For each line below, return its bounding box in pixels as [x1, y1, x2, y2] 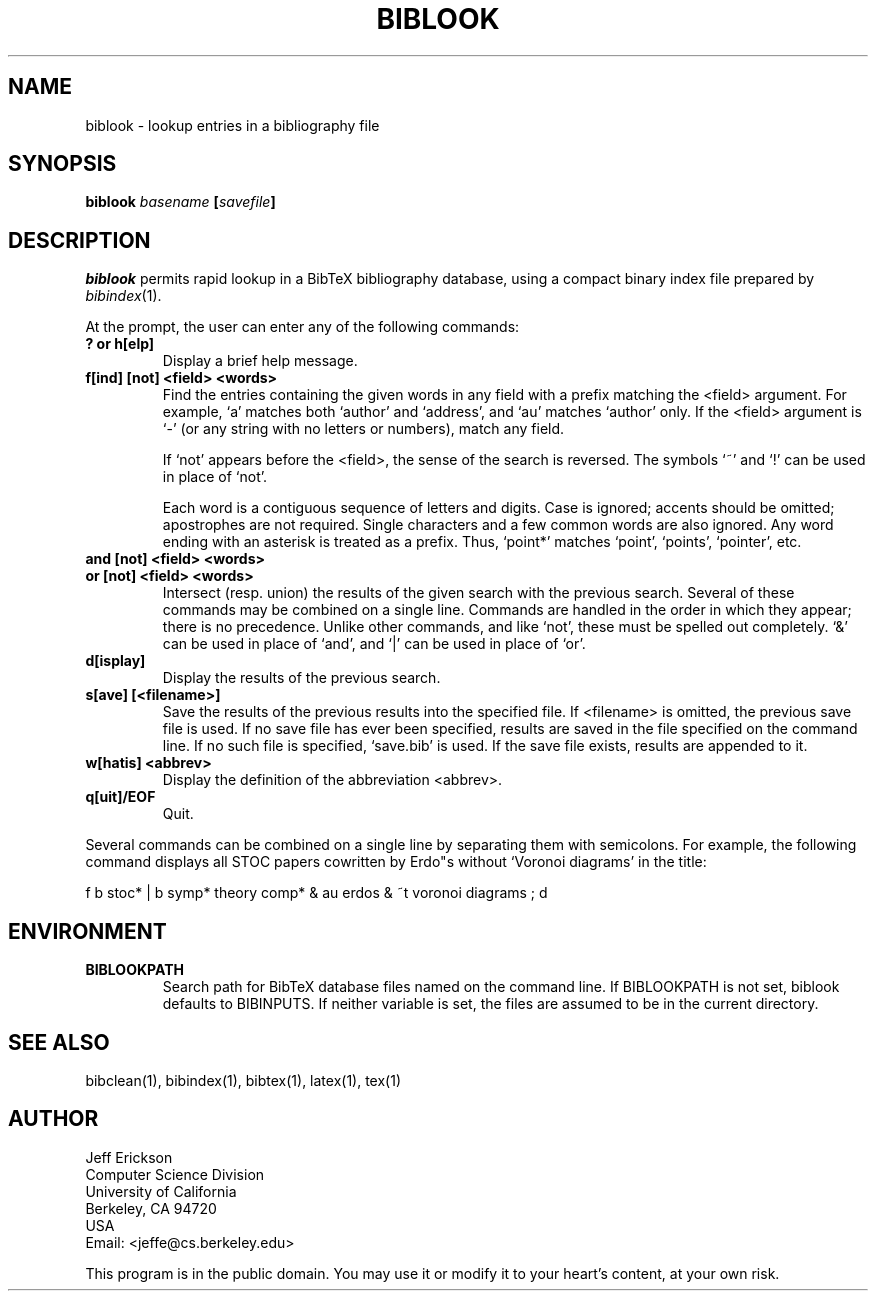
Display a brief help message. [162, 352, 358, 370]
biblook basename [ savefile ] [85, 193, 276, 211]
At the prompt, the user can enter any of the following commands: [85, 318, 520, 336]
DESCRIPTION [8, 227, 151, 253]
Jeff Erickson [85, 1148, 173, 1166]
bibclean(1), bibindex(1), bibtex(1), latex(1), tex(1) [85, 1071, 402, 1089]
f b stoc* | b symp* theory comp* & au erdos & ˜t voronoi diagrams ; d [85, 884, 548, 902]
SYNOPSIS [8, 151, 117, 177]
